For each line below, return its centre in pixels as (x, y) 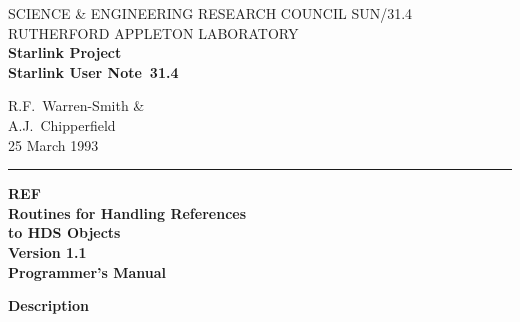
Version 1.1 (47, 251)
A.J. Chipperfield (62, 124)
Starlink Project (65, 52)
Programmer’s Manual (87, 271)
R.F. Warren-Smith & (76, 105)
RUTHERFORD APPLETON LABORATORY (153, 32)
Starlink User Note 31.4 (93, 71)
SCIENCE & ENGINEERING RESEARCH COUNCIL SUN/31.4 (210, 13)
